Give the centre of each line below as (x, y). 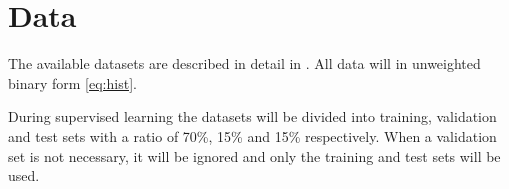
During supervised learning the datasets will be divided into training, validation (252, 116)
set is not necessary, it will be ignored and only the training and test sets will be (254, 155)
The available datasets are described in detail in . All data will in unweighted (244, 63)
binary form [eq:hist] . (72, 82)
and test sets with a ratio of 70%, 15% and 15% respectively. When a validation (252, 135)
